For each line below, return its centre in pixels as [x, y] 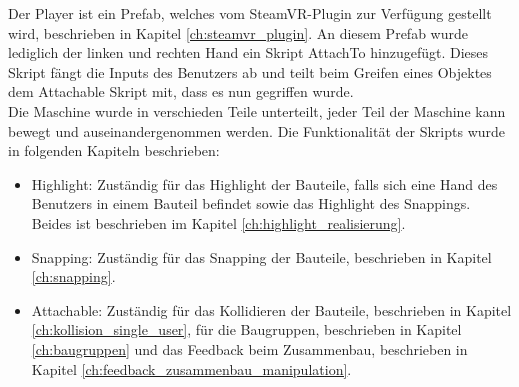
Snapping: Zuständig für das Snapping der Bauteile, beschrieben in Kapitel [261, 256]
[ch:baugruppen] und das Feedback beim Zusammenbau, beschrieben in [249, 348]
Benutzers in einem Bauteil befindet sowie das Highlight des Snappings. [251, 203]
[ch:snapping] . [73, 276]
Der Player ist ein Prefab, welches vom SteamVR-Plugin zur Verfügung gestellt [250, 13]
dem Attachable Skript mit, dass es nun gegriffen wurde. [181, 91]
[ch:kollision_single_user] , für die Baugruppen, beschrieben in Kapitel [246, 329]
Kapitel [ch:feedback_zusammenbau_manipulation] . [191, 368]
